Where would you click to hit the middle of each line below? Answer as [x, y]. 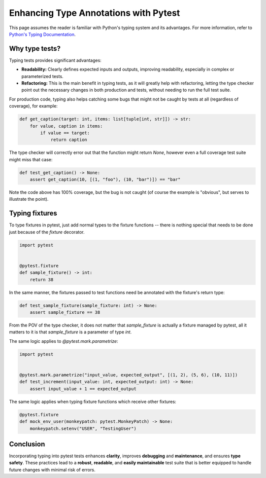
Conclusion [27, 444]
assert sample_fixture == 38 [65, 313]
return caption [69, 140]
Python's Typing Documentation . [42, 34]
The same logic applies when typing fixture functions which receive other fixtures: [93, 402]
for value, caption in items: [66, 126]
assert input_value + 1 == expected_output [83, 389]
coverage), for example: [33, 106]
